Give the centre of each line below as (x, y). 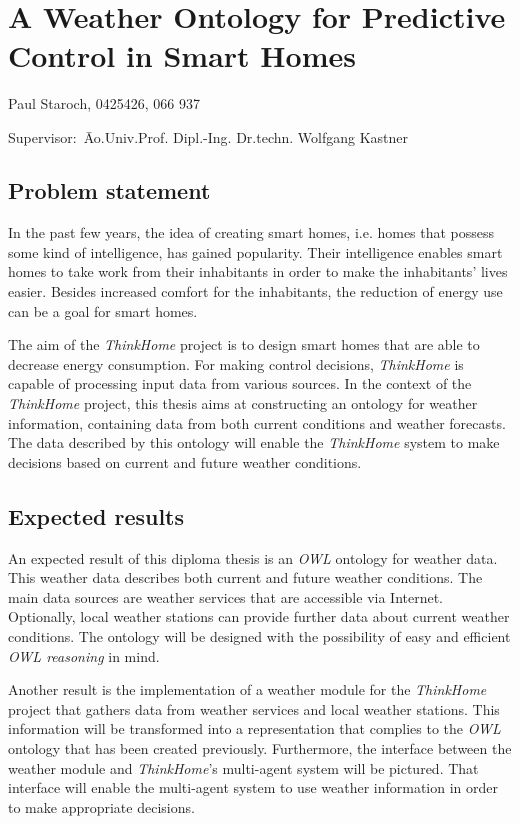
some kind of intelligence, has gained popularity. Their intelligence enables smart (255, 251)
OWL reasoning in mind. (84, 655)
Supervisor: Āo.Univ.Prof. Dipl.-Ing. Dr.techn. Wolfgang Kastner (208, 136)
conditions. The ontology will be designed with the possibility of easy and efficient (259, 636)
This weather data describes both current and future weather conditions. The (245, 577)
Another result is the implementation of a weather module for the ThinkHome (247, 689)
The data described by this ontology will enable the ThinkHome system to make (254, 442)
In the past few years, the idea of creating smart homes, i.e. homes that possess (251, 232)
